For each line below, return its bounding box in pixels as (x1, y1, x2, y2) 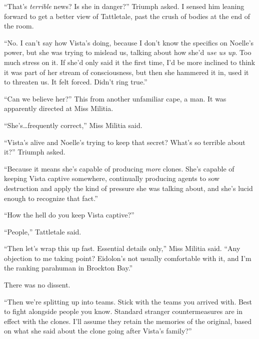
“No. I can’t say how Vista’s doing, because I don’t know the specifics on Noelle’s (4, 37, 254, 47)
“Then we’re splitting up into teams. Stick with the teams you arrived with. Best (4, 296, 252, 306)
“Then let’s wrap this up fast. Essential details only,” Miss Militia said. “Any (4, 243, 240, 253)
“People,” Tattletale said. (4, 226, 81, 236)
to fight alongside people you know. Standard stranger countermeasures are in (4, 306, 242, 316)
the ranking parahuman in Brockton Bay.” (4, 262, 133, 273)
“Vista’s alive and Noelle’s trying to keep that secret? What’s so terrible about (4, 136, 245, 147)
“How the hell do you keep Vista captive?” (4, 209, 134, 220)
